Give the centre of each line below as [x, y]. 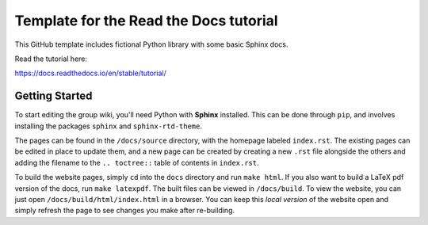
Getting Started [53, 96]
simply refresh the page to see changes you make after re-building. [125, 211]
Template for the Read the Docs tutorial [146, 21]
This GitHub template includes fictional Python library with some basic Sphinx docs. [151, 44]
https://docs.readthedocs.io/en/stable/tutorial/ [90, 73]
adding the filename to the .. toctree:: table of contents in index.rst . [137, 162]
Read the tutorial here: [51, 59]
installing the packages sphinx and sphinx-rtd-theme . [108, 126]
